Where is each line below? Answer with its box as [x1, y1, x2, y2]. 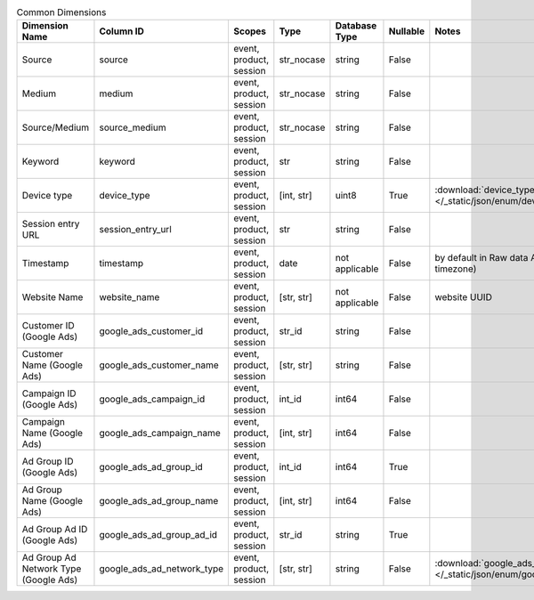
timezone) [434, 263, 477, 275]
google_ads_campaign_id [99, 393, 206, 405]
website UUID [434, 291, 493, 304]
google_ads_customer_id [99, 325, 204, 337]
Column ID [99, 25, 144, 37]
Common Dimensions [16, 6, 107, 19]
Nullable [388, 25, 425, 37]
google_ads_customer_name [99, 359, 219, 371]
